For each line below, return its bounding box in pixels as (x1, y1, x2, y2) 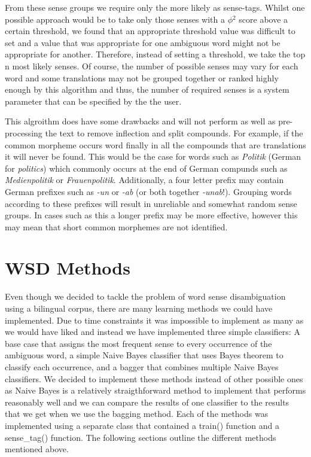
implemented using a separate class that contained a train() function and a (5, 419, 279, 431)
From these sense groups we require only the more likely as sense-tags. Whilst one (5, 1, 305, 13)
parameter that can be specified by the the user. (5, 95, 182, 107)
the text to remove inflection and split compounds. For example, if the (45, 126, 303, 139)
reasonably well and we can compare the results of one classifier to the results (5, 395, 289, 408)
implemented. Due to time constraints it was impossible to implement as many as (5, 313, 304, 326)
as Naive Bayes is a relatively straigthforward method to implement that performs (5, 384, 306, 397)
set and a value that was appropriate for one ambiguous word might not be (5, 36, 280, 48)
